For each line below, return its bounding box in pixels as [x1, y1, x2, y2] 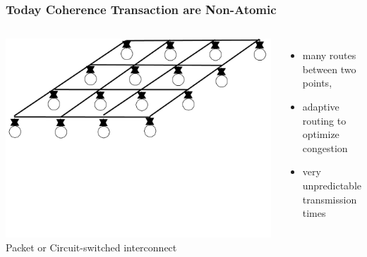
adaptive [302, 99, 339, 113]
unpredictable [302, 177, 362, 192]
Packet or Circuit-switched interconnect [6, 239, 177, 254]
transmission [302, 192, 357, 206]
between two [302, 61, 356, 76]
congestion [302, 140, 348, 155]
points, [302, 75, 332, 90]
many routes [302, 48, 356, 63]
